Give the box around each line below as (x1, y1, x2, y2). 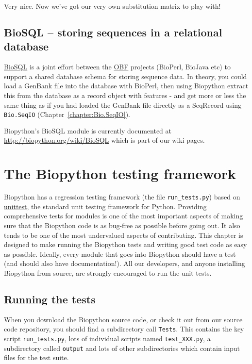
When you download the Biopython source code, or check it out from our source (4, 314, 243, 324)
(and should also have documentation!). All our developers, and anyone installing (4, 258, 245, 268)
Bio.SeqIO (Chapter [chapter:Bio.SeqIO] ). (4, 109, 130, 119)
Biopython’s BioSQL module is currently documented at (4, 125, 172, 135)
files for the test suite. (4, 352, 69, 363)
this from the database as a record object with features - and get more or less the (4, 90, 246, 100)
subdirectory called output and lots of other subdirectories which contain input (4, 343, 240, 353)
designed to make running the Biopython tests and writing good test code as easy (4, 239, 247, 249)
